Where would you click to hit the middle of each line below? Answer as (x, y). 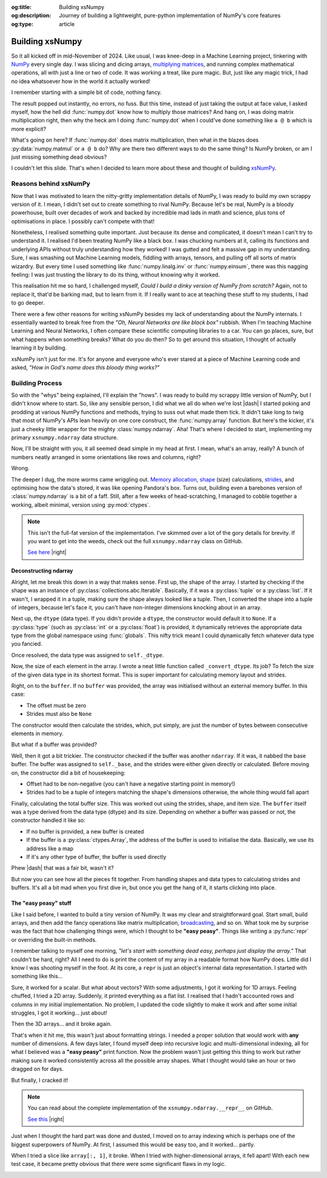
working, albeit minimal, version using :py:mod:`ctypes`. (81, 505)
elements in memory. (37, 733)
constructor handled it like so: (48, 820)
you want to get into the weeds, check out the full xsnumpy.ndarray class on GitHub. (135, 541)
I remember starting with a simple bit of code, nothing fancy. (87, 92)
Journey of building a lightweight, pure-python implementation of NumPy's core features (170, 16)
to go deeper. (28, 303)
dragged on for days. (38, 1069)
